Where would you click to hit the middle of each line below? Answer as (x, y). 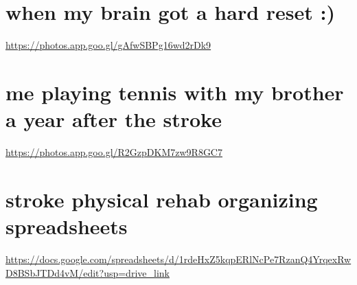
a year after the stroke (114, 119)
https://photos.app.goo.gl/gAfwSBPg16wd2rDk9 (108, 45)
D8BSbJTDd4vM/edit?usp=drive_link (88, 272)
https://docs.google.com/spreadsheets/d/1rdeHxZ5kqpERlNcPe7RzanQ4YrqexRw (178, 259)
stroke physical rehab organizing (162, 199)
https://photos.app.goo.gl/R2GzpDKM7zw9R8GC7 (114, 152)
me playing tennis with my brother (175, 92)
